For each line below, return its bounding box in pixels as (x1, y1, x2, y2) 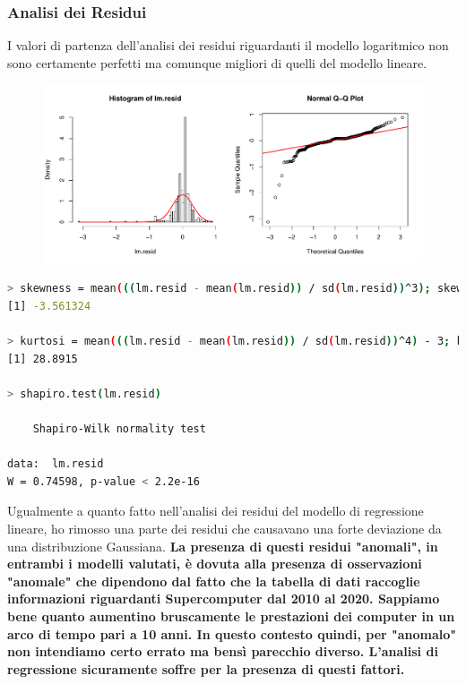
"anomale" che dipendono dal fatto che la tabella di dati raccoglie (7, 571, 420, 590)
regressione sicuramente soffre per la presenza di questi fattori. (7, 659, 405, 678)
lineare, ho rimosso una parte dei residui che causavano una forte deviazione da (7, 519, 442, 538)
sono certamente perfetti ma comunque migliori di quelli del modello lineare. (7, 53, 427, 72)
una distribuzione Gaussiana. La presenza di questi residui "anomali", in (7, 536, 438, 555)
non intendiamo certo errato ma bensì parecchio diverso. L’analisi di (7, 642, 438, 661)
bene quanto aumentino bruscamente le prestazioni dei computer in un (7, 607, 455, 626)
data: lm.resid (7, 457, 104, 471)
